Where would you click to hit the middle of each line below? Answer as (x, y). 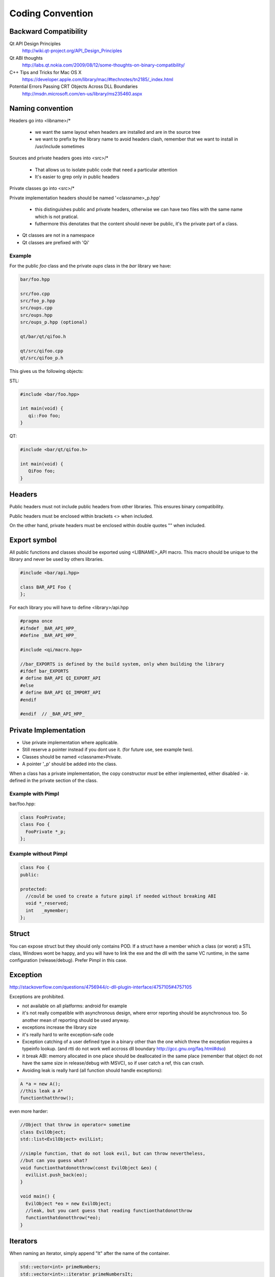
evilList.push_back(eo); (57, 1175)
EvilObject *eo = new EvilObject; (69, 1203)
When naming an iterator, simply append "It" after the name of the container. (90, 1254)
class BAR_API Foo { (46, 587)
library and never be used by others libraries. (57, 559)
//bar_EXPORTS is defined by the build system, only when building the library (122, 664)
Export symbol (33, 540)
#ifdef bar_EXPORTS (44, 671)
